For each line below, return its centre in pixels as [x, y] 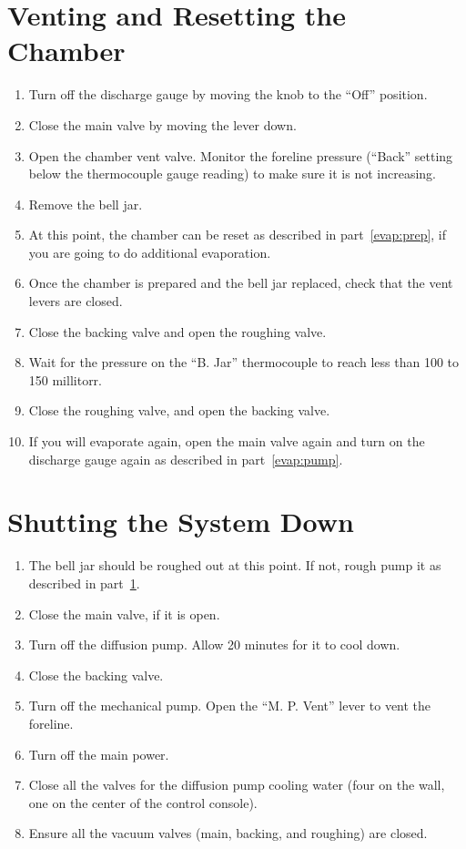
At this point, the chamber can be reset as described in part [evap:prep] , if [238, 235]
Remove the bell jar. [86, 204]
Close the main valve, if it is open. [124, 614]
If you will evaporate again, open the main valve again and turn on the [227, 441]
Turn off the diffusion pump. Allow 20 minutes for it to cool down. [214, 644]
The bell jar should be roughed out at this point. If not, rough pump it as [235, 565]
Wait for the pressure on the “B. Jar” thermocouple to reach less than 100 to [244, 362]
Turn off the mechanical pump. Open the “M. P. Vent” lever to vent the [230, 706]
